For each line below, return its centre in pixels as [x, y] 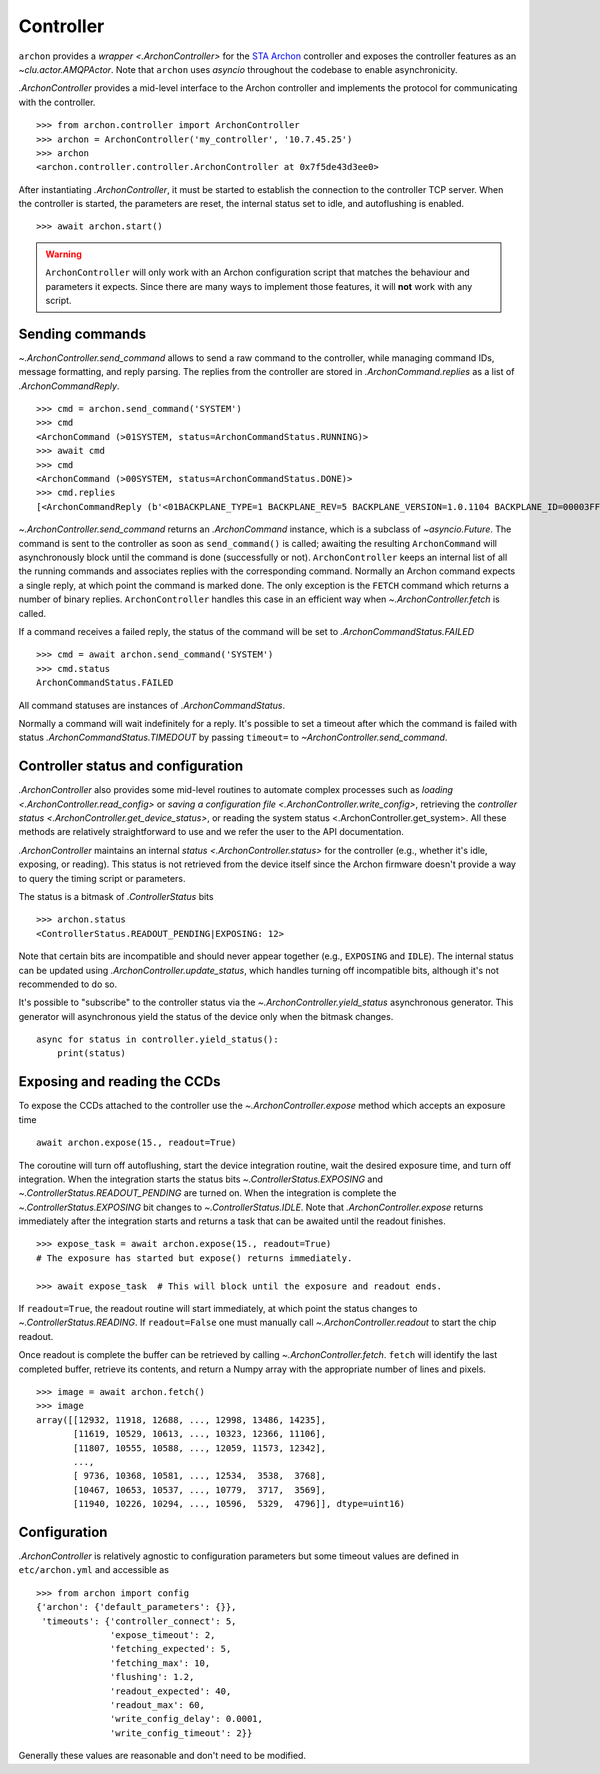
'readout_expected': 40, [171, 1691]
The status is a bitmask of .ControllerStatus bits [116, 896]
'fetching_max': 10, [160, 1663]
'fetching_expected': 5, [171, 1649]
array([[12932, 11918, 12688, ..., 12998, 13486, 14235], [181, 1419]
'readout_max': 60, [157, 1704]
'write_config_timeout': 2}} [181, 1733]
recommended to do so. [68, 984]
